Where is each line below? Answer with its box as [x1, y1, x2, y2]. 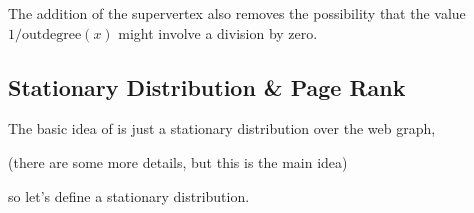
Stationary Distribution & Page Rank [8, 71, 406, 102]
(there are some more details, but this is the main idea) [8, 151, 348, 172]
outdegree [22, 27, 82, 42]
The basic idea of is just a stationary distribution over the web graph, [8, 118, 436, 139]
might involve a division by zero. [118, 22, 318, 43]
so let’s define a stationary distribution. [8, 185, 250, 206]
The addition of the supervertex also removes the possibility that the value [8, 3, 466, 23]
